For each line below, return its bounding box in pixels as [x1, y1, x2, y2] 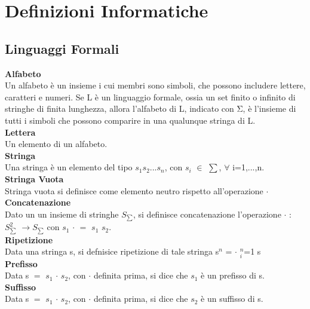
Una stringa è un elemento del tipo [5, 161, 133, 173]
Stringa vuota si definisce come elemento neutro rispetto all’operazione [5, 184, 263, 197]
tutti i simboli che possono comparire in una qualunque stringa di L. [5, 114, 256, 126]
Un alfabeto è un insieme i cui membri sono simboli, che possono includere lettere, [5, 79, 306, 91]
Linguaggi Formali [5, 39, 119, 57]
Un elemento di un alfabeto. [5, 137, 108, 150]
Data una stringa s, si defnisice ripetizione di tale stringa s [5, 245, 219, 258]
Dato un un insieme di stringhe [5, 207, 119, 220]
